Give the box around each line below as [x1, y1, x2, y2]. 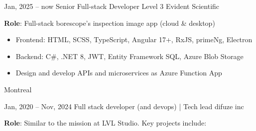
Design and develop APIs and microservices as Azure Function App [15, 67, 222, 78]
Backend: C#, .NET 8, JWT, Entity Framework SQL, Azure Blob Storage [15, 51, 244, 61]
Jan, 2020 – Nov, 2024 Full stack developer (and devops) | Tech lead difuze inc [4, 101, 244, 111]
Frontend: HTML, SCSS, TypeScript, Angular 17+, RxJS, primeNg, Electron [15, 34, 253, 45]
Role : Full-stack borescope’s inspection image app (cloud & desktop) [4, 17, 215, 28]
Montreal [4, 84, 32, 94]
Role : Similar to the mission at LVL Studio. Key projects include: [4, 118, 207, 128]
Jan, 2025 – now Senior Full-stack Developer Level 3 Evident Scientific [4, 1, 220, 11]
